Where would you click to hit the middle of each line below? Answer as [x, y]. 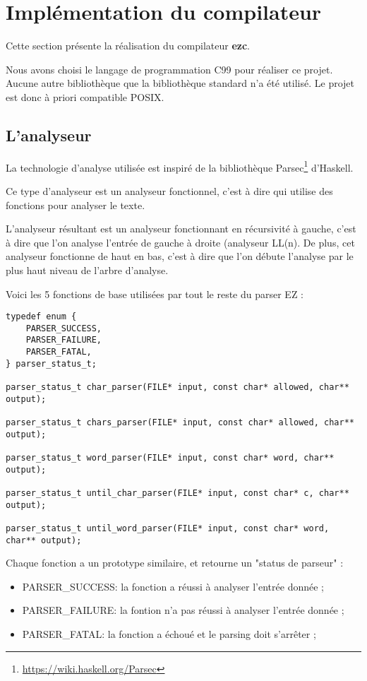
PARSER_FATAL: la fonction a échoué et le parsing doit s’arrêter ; [169, 634]
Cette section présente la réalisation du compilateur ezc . [128, 46]
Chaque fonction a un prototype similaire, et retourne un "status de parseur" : [175, 563]
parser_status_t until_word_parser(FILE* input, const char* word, [168, 528]
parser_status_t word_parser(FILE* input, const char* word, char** [170, 457]
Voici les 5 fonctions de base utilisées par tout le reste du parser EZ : [155, 294]
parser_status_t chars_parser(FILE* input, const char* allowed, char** [180, 423]
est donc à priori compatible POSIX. [85, 96]
